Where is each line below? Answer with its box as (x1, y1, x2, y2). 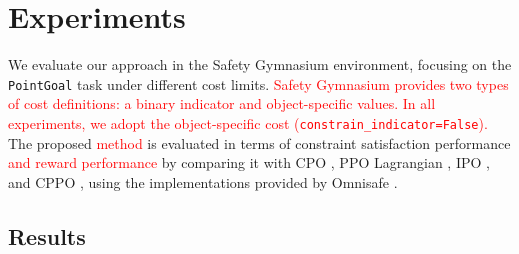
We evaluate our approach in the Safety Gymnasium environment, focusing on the (8, 54, 512, 75)
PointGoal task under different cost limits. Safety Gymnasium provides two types (8, 73, 509, 94)
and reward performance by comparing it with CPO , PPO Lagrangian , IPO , (8, 152, 490, 173)
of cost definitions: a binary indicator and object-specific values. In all (8, 93, 436, 114)
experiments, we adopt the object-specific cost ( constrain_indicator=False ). (8, 112, 488, 133)
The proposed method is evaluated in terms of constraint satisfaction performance (8, 132, 511, 153)
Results (8, 220, 86, 251)
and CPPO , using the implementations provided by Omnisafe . (8, 171, 398, 192)
